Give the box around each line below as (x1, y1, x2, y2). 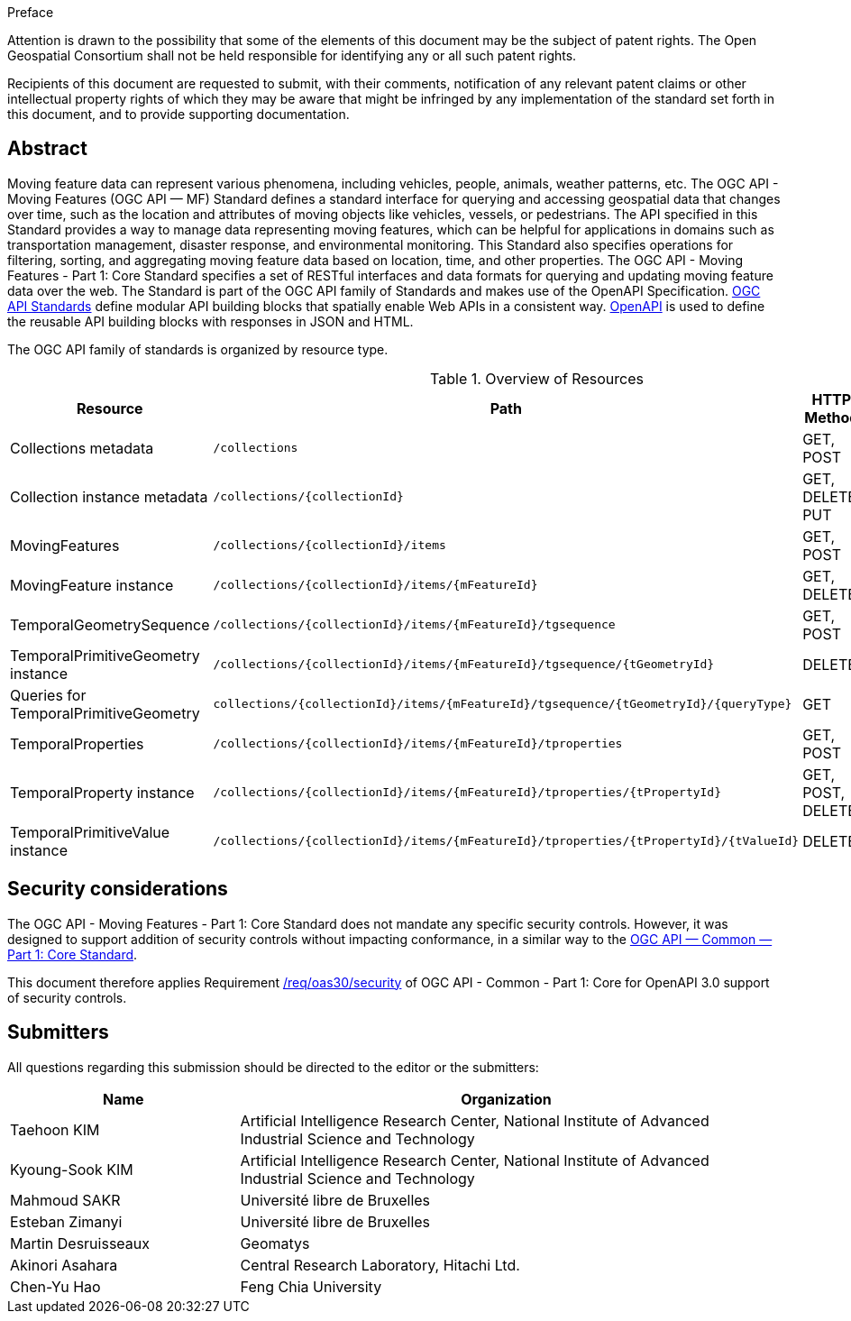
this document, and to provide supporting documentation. (7, 106, 350, 122)
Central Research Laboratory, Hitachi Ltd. (240, 1255, 520, 1274)
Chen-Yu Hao (10, 1277, 101, 1296)
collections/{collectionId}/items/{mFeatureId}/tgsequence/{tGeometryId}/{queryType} (213, 697, 792, 711)
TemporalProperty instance (10, 783, 195, 802)
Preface (7, 5, 54, 20)
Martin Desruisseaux (10, 1234, 151, 1252)
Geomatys (240, 1234, 310, 1252)
